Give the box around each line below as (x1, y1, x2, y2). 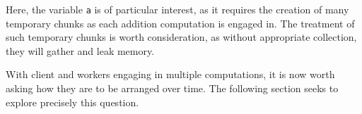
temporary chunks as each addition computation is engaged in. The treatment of (6, 15, 355, 30)
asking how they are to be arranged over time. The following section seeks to (6, 81, 339, 96)
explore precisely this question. (6, 94, 139, 109)
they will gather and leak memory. (6, 43, 155, 58)
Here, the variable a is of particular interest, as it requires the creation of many (6, 2, 349, 16)
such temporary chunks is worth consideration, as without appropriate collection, (6, 30, 357, 44)
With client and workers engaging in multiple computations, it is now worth (6, 67, 335, 82)
